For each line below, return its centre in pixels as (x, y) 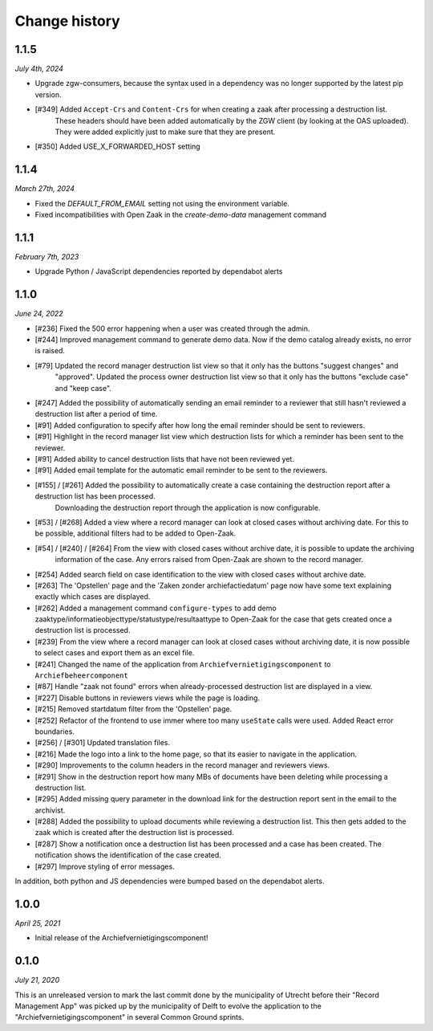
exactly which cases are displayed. (93, 597)
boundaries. (55, 731)
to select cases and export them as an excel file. (115, 653)
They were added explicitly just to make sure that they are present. (165, 132)
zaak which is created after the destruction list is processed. (134, 833)
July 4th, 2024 (39, 69)
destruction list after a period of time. (96, 414)
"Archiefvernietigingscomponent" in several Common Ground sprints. (129, 1017)
